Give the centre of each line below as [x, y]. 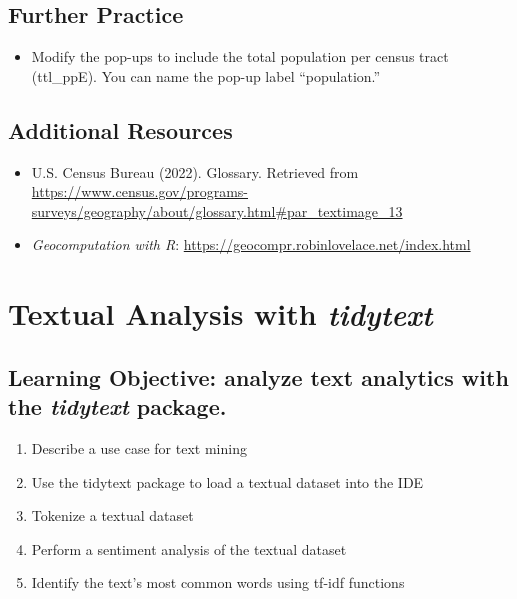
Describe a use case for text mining [139, 447]
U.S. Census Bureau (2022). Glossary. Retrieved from [195, 171]
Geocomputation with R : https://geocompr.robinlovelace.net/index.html [251, 244]
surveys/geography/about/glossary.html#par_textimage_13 [217, 210]
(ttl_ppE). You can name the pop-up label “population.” [206, 75]
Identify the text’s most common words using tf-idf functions [218, 582]
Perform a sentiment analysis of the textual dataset [189, 548]
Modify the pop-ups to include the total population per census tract [240, 56]
